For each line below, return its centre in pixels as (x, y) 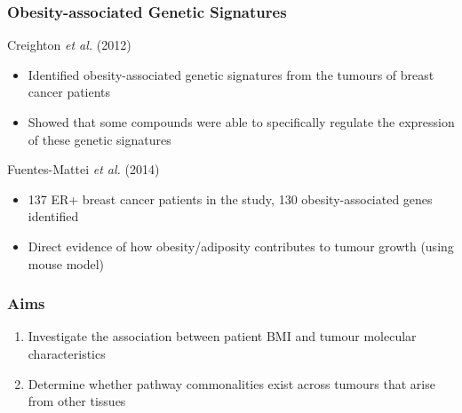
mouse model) (66, 263)
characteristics (67, 353)
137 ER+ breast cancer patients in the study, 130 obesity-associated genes (230, 199)
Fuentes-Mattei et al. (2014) (84, 169)
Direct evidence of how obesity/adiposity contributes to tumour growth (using (241, 246)
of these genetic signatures (100, 139)
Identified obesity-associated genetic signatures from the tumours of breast (231, 74)
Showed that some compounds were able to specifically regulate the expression (241, 122)
